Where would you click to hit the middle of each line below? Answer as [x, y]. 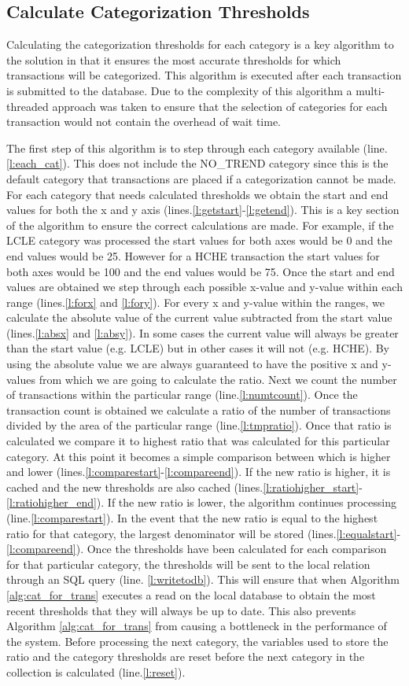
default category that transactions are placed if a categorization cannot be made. [201, 178]
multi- [370, 90]
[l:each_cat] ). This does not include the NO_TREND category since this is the [197, 163]
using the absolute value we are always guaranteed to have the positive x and [192, 364]
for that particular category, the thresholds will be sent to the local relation [188, 564]
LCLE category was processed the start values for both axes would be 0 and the [199, 240]
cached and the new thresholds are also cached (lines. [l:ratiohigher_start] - [184, 487]
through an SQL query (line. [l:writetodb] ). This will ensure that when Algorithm [203, 579]
